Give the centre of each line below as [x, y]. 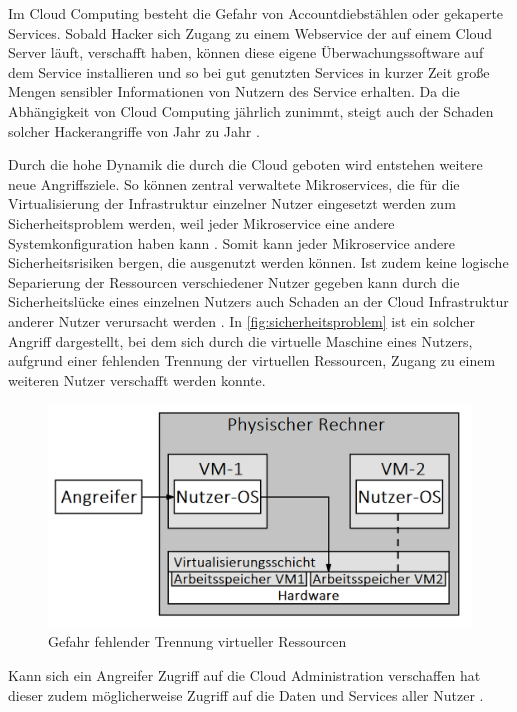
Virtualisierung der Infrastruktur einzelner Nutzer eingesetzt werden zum [232, 203]
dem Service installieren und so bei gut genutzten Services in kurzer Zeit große [249, 71]
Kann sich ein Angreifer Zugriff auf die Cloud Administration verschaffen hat [244, 675]
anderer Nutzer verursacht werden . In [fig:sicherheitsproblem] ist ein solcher [242, 320]
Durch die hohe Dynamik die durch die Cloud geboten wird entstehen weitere [245, 164]
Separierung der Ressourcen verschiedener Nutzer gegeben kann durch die [234, 281]
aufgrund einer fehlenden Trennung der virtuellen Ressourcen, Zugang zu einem [252, 360]
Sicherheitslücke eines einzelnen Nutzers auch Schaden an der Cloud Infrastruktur [258, 301]
